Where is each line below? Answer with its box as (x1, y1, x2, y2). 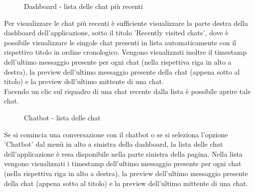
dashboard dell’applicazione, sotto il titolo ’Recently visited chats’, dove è (4, 27, 229, 38)
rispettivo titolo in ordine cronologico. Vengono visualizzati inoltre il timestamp (4, 47, 247, 57)
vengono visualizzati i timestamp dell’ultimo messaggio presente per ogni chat (4, 158, 242, 169)
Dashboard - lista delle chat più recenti (24, 1, 143, 11)
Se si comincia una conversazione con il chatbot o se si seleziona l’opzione (4, 129, 228, 139)
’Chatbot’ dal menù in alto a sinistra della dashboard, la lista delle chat (4, 139, 223, 149)
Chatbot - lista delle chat (24, 112, 101, 122)
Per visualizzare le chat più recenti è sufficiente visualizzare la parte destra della (4, 17, 248, 28)
